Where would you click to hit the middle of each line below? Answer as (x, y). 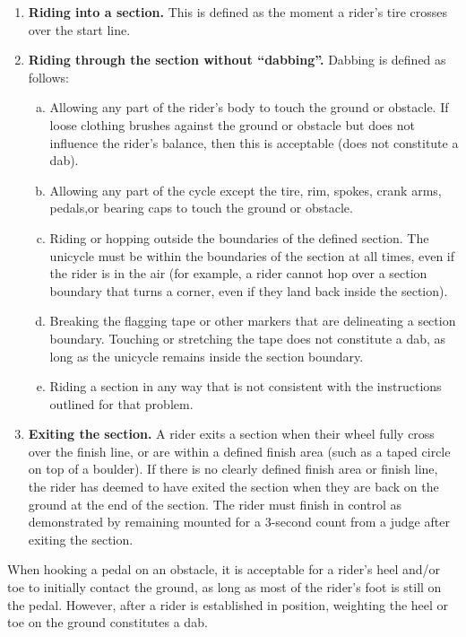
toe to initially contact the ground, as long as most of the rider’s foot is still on (224, 587)
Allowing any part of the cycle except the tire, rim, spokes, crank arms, (246, 190)
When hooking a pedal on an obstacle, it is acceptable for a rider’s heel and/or (224, 569)
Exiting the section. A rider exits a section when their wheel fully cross (231, 434)
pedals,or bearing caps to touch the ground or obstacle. (201, 208)
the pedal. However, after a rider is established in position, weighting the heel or (228, 604)
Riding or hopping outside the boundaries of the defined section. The (239, 237)
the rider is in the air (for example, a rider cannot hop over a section (238, 273)
